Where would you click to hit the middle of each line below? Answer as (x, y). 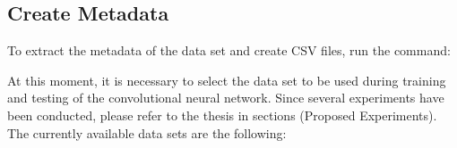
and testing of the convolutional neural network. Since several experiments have (226, 98)
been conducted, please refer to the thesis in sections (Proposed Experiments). (222, 115)
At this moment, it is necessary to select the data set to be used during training (227, 80)
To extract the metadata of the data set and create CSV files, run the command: (229, 50)
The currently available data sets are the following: (147, 132)
